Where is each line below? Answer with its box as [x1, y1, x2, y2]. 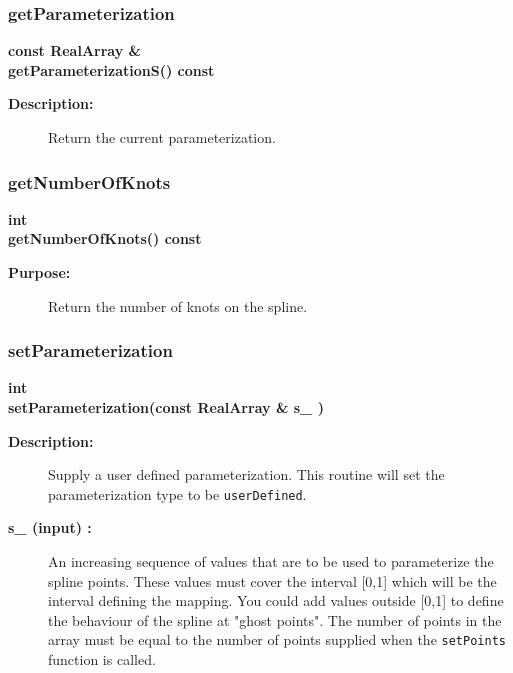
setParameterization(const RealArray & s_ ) [8, 397, 324, 417]
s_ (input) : [8, 517, 92, 538]
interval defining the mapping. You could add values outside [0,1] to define [48, 590, 504, 611]
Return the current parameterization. [48, 127, 276, 147]
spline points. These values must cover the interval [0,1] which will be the [48, 570, 497, 591]
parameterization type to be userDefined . [48, 483, 307, 504]
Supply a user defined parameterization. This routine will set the [48, 464, 445, 485]
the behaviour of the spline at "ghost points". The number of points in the [48, 609, 502, 630]
